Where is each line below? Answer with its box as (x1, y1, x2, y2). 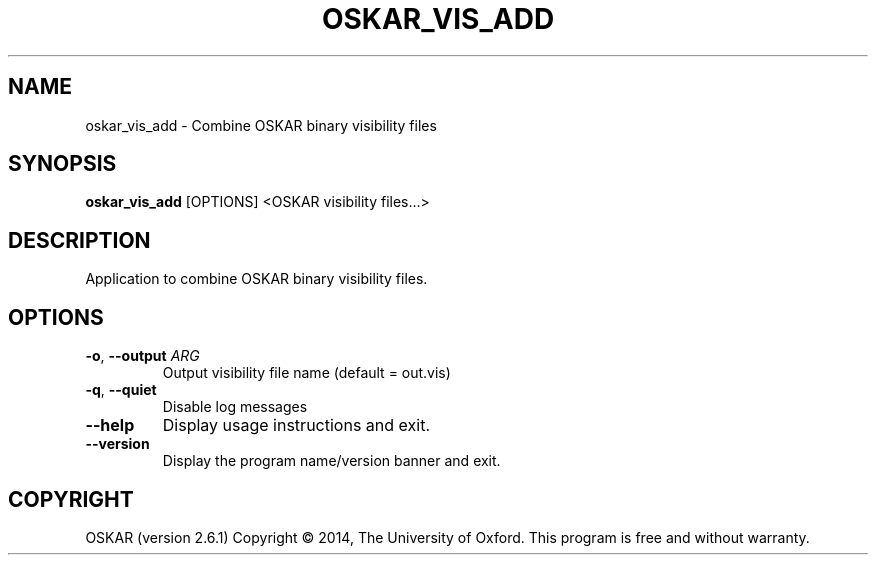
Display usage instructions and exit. (162, 415, 430, 436)
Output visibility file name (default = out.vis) (162, 364, 451, 382)
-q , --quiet (85, 381, 157, 399)
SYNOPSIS (8, 151, 117, 177)
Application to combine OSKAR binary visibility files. (85, 270, 428, 288)
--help (85, 415, 135, 436)
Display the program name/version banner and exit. (162, 452, 501, 470)
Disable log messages (162, 398, 308, 416)
